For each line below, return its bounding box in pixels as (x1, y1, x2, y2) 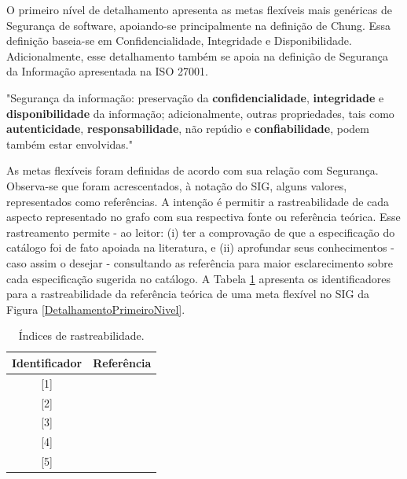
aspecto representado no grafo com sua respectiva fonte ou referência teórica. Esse (6, 208, 401, 225)
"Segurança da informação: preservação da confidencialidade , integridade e (6, 89, 384, 105)
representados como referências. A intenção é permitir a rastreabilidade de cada (6, 193, 390, 209)
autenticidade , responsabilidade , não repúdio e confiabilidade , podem (6, 120, 369, 137)
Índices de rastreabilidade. (18, 327, 145, 344)
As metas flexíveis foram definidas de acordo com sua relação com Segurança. (6, 162, 379, 179)
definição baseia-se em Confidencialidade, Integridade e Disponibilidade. (6, 32, 352, 49)
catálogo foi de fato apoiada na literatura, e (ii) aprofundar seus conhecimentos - (6, 239, 394, 256)
